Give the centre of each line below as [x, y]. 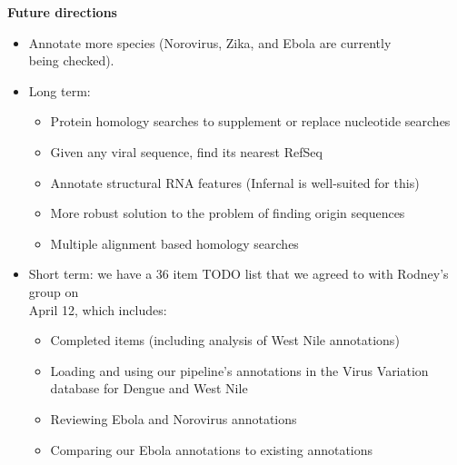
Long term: [60, 90]
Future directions [62, 12]
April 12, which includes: [98, 309]
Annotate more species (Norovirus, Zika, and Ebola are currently [210, 42]
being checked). [71, 60]
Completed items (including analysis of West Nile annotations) [225, 340]
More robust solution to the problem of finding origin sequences [228, 213]
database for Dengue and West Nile [149, 388]
